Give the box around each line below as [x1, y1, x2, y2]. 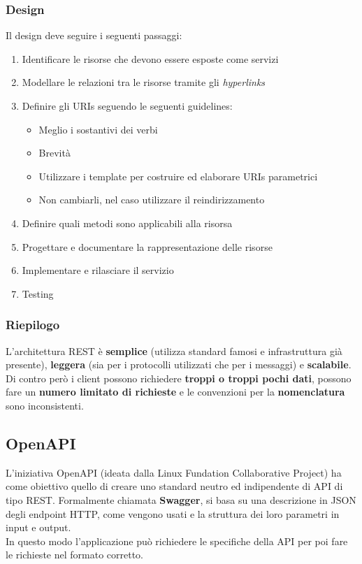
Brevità [38, 145, 71, 160]
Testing [22, 286, 54, 301]
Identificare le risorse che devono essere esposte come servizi [22, 51, 279, 66]
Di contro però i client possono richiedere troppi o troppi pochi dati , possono [6, 370, 352, 385]
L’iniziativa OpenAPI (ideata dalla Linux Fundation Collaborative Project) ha [6, 465, 342, 479]
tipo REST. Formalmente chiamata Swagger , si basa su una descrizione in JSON [6, 492, 356, 507]
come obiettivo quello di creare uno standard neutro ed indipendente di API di [6, 479, 343, 493]
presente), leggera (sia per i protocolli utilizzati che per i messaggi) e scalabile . [6, 357, 352, 372]
